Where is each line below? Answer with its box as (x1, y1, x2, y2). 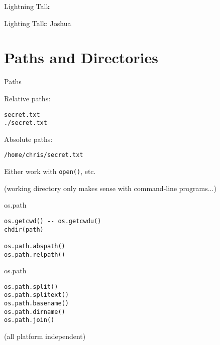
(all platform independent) (4, 331, 86, 341)
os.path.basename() (4, 300, 69, 307)
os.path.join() (4, 316, 55, 324)
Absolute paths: (4, 133, 53, 144)
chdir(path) (4, 226, 44, 233)
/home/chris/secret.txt (4, 151, 83, 159)
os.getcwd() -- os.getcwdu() (4, 217, 101, 225)
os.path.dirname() (4, 308, 65, 315)
